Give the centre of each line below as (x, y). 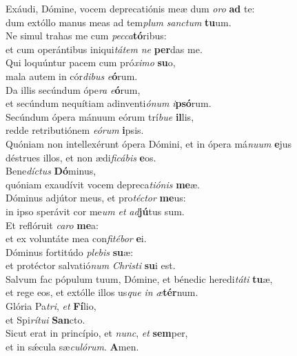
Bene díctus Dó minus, (51, 171)
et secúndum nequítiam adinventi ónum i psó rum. (109, 103)
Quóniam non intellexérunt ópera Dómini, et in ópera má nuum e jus (149, 143)
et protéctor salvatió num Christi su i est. (91, 265)
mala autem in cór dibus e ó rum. (72, 76)
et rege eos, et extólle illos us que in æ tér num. (102, 292)
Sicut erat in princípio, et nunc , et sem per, (97, 333)
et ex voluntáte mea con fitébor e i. (76, 238)
